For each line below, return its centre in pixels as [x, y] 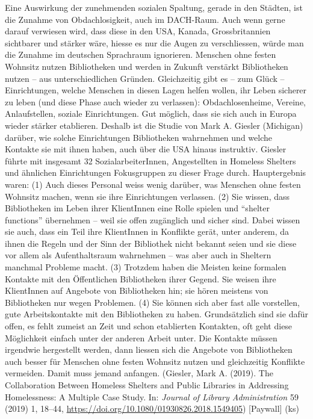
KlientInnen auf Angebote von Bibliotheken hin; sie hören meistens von [137, 290]
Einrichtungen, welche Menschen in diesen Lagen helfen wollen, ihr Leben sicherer [156, 90]
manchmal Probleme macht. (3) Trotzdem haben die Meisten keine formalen [146, 267]
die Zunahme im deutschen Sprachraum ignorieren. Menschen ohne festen [141, 54]
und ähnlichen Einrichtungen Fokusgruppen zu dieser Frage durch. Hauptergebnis [156, 172]
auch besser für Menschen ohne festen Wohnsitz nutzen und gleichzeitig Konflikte [155, 361]
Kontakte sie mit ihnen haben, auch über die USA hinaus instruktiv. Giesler [146, 149]
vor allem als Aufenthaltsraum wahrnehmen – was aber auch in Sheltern [138, 255]
